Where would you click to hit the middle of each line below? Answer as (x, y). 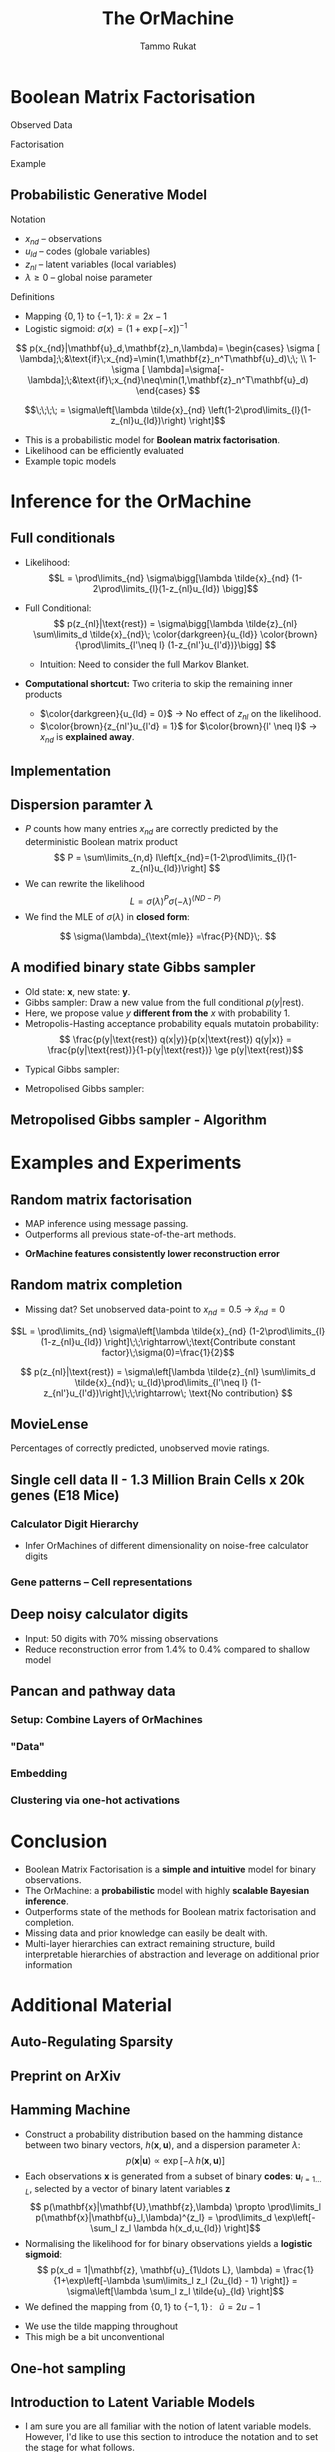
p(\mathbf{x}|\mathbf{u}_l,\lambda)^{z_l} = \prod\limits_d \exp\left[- (175, 2218)
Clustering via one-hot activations (95, 1800)
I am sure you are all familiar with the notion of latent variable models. (168, 2426)
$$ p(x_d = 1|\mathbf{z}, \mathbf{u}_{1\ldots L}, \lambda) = (159, 2270)
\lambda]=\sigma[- (186, 369)
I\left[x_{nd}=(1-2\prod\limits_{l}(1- (226, 858)
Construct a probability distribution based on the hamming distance (163, 2134)
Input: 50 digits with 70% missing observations (121, 1638)
